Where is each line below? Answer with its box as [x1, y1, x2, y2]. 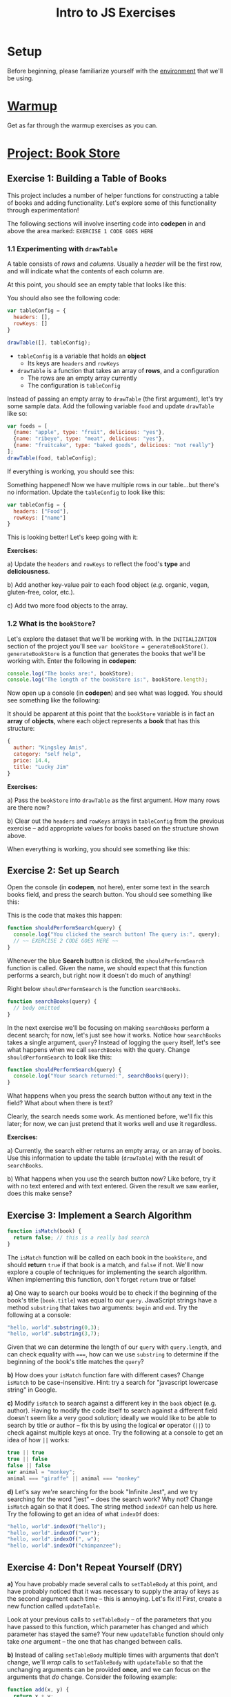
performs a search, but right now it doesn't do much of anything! [7, 971, 192, 979]
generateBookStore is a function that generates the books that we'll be [7, 649, 205, 657]
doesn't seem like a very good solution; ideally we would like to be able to [7, 1414, 217, 1422]
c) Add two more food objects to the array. [7, 601, 128, 610]
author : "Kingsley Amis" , [13, 744, 88, 752]
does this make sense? [7, 1189, 72, 1198]
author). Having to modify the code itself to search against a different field [7, 1406, 218, 1415]
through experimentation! [7, 206, 79, 214]
